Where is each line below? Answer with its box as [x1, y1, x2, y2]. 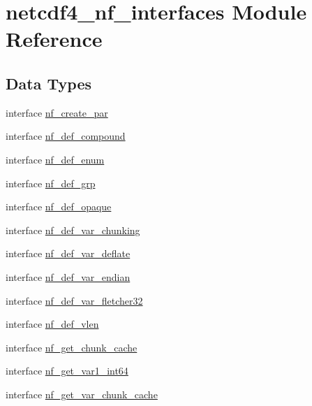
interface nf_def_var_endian [6, 269, 131, 284]
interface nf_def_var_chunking [6, 222, 140, 237]
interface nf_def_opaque [6, 199, 112, 214]
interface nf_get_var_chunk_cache [6, 386, 158, 401]
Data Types [6, 72, 91, 94]
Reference [6, 24, 103, 53]
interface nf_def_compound [6, 129, 126, 143]
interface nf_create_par [6, 105, 108, 119]
